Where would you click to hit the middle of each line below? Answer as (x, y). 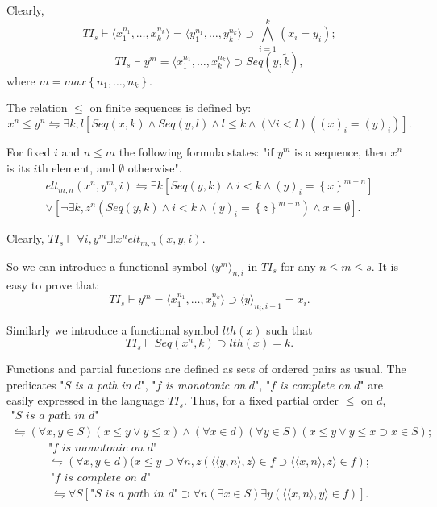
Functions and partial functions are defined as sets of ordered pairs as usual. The (206, 369)
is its (18, 167)
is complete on (315, 384)
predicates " (35, 384)
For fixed (29, 151)
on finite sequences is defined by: (171, 108)
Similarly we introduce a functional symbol (113, 329)
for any (298, 266)
